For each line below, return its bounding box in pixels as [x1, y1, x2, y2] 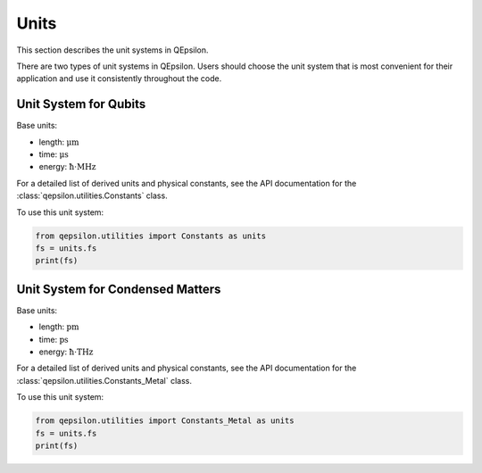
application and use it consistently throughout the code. [16, 73, 222, 84]
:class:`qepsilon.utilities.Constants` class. [16, 190, 169, 201]
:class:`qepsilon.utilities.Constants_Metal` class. [16, 375, 192, 386]
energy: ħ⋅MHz [38, 162, 96, 172]
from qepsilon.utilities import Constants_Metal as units [35, 416, 295, 426]
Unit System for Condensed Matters [16, 281, 221, 296]
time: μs [38, 149, 69, 160]
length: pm [38, 321, 79, 332]
